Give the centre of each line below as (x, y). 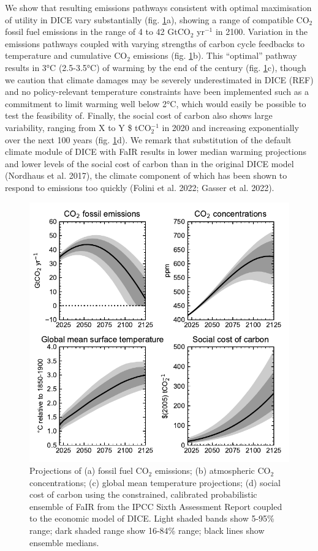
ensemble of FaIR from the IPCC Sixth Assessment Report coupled (156, 506)
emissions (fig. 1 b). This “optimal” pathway (215, 55)
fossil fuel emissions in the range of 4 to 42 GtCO (98, 32)
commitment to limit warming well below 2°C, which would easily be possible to (156, 103)
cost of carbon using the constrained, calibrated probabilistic (143, 494)
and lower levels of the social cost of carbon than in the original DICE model (150, 163)
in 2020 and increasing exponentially (230, 127)
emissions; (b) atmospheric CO (213, 470)
